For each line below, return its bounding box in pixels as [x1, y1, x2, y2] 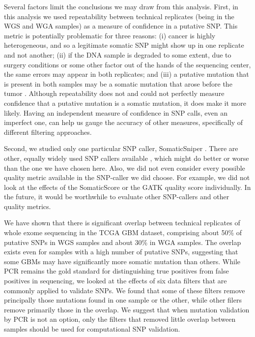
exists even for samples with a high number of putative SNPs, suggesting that [4, 246, 238, 257]
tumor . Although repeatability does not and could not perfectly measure [4, 88, 225, 98]
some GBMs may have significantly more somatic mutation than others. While [4, 256, 240, 266]
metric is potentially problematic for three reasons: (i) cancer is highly [4, 30, 216, 40]
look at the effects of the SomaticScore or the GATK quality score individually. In [4, 182, 251, 192]
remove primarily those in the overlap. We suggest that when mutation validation [4, 304, 250, 314]
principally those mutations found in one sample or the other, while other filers [4, 295, 242, 305]
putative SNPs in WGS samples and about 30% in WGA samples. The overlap [4, 237, 241, 247]
